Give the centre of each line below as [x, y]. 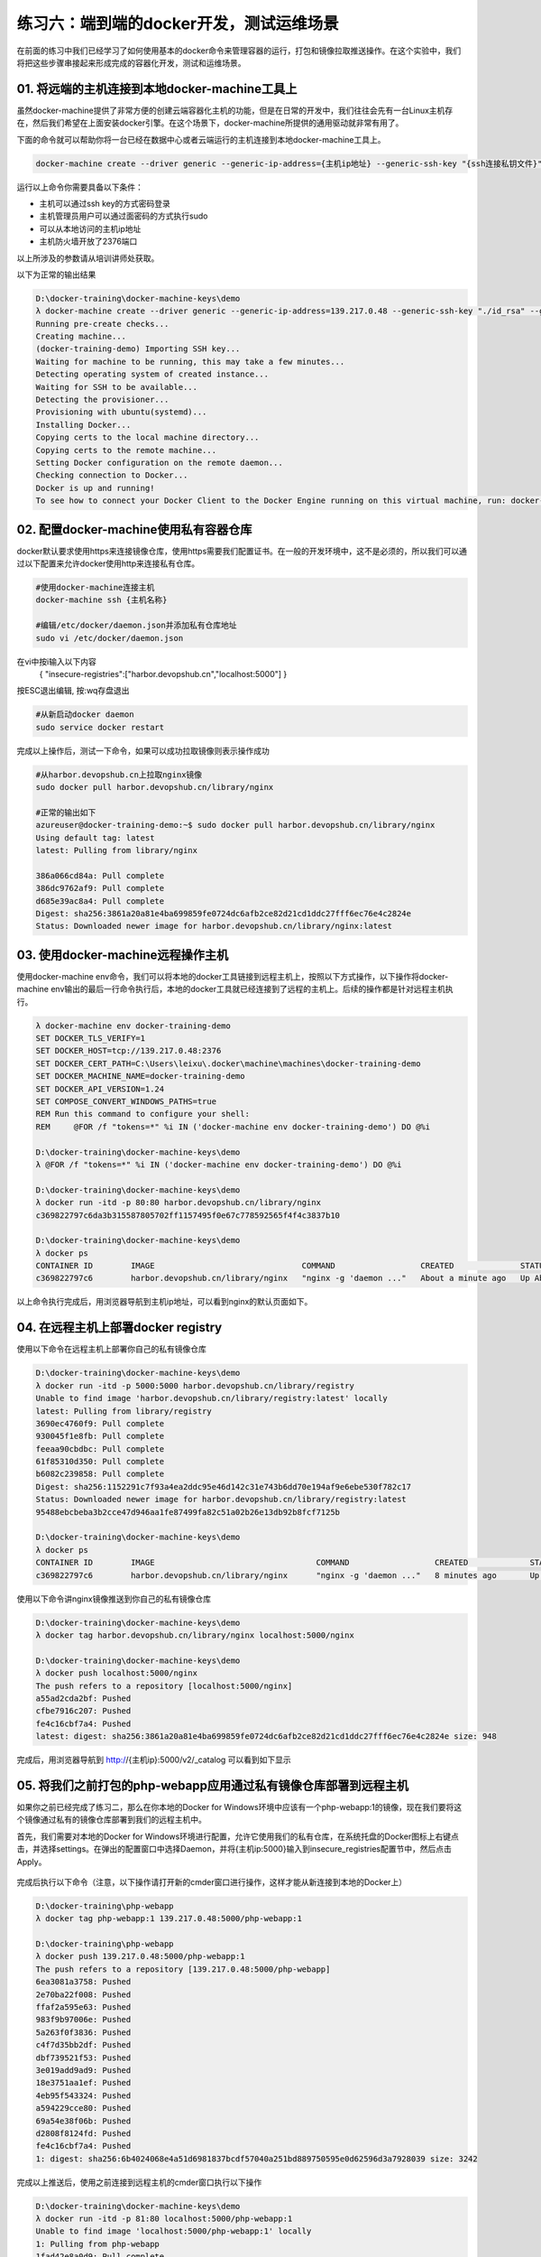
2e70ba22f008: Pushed [83, 1994]
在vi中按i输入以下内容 [56, 661]
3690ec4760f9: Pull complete [100, 1423]
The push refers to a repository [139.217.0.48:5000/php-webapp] [183, 1969]
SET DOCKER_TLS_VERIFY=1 [91, 1039]
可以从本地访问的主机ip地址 [90, 228]
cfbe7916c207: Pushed [83, 1711]
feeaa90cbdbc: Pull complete [100, 1449]
